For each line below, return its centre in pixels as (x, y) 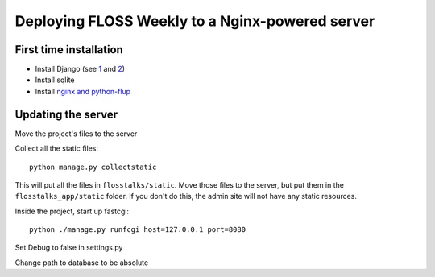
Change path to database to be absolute (82, 263)
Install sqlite (55, 80)
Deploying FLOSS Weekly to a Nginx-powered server (195, 21)
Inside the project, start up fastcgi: (72, 211)
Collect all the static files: (56, 148)
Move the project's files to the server (76, 134)
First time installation (69, 50)
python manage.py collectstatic (93, 167)
